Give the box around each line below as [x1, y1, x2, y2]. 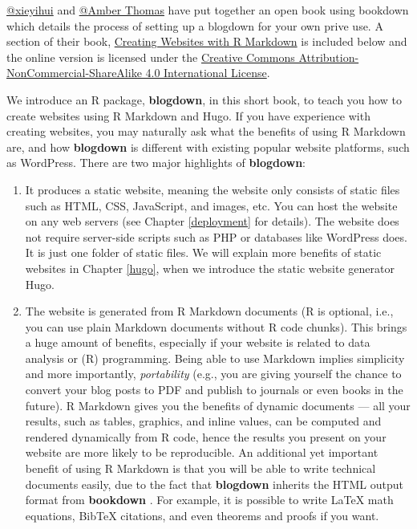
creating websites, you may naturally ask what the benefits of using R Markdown [6, 123, 406, 140]
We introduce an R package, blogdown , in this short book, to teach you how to [6, 91, 402, 108]
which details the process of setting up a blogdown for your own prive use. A [6, 17, 383, 34]
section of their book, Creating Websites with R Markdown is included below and [6, 33, 407, 50]
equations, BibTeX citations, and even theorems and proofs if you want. [25, 507, 379, 523]
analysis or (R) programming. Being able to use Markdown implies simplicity [25, 349, 405, 366]
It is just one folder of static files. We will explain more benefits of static [25, 244, 382, 261]
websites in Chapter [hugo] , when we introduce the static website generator [25, 259, 395, 276]
